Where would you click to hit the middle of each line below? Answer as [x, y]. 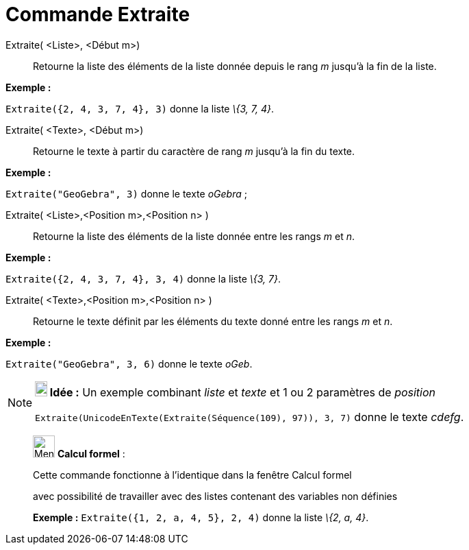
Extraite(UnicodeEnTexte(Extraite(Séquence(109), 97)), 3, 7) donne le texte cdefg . [250, 417]
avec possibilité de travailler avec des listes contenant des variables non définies [215, 496]
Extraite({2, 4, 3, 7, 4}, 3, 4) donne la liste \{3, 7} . [143, 278]
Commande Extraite [98, 14]
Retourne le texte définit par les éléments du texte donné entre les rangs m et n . [213, 321]
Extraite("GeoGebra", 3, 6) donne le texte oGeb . [129, 363]
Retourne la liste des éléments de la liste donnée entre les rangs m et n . [194, 236]
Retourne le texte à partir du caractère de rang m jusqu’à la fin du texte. [194, 151]
